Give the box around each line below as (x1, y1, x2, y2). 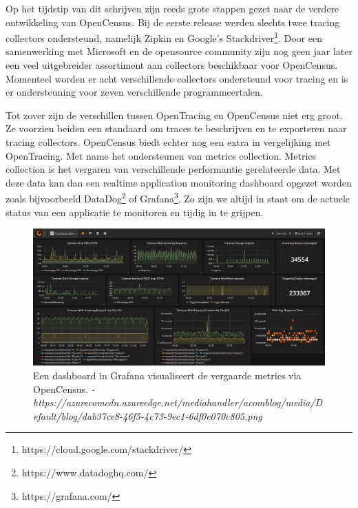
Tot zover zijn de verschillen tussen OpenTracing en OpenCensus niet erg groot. (6, 107, 343, 122)
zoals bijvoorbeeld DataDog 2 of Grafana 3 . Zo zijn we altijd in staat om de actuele (6, 189, 350, 206)
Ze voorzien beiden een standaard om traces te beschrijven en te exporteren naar (6, 121, 347, 136)
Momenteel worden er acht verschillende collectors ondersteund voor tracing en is (6, 71, 348, 85)
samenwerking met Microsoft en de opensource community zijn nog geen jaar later (6, 44, 352, 59)
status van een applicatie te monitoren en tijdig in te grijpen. (6, 204, 264, 219)
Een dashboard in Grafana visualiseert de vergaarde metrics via (33, 368, 302, 382)
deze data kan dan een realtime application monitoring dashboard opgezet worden (6, 175, 352, 189)
